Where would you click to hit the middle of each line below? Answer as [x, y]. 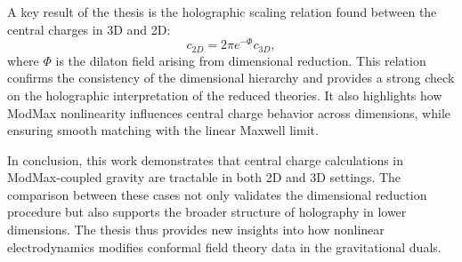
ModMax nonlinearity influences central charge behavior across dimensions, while [229, 112]
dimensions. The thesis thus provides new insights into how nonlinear [196, 230]
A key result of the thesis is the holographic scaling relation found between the [222, 12]
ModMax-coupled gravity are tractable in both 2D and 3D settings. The [204, 177]
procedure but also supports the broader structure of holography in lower [207, 212]
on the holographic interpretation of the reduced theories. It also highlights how [225, 95]
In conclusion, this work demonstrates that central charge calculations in [206, 159]
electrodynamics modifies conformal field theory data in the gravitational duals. [224, 246]
